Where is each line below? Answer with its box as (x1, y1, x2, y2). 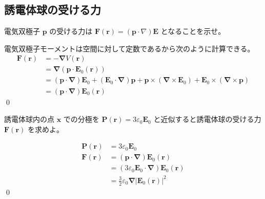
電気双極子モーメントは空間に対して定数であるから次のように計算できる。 (4, 43, 255, 53)
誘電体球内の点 (4, 114, 54, 124)
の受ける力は (49, 26, 93, 37)
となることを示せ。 (160, 26, 226, 37)
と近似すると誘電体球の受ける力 (153, 114, 261, 124)
